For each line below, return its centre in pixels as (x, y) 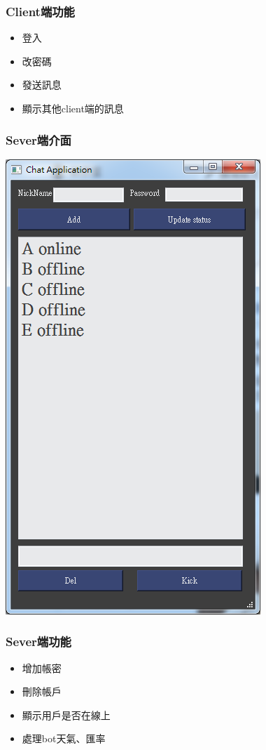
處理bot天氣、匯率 (64, 738)
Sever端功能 (38, 642)
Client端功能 (40, 11)
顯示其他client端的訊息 (73, 108)
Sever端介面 (38, 139)
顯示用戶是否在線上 (66, 715)
